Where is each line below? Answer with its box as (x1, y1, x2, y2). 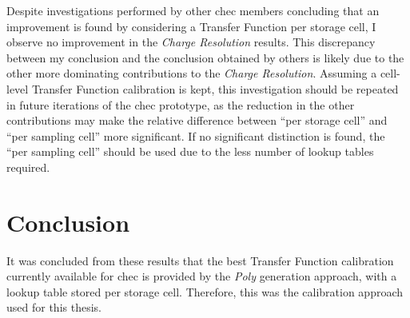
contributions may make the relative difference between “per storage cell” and (6, 112, 388, 129)
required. (6, 158, 50, 175)
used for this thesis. (6, 299, 102, 316)
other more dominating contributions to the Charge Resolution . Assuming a (6, 65, 377, 81)
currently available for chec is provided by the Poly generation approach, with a (6, 268, 397, 284)
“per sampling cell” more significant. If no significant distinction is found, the (6, 127, 385, 144)
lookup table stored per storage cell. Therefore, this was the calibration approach (6, 283, 404, 300)
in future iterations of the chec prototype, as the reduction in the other (6, 96, 355, 113)
